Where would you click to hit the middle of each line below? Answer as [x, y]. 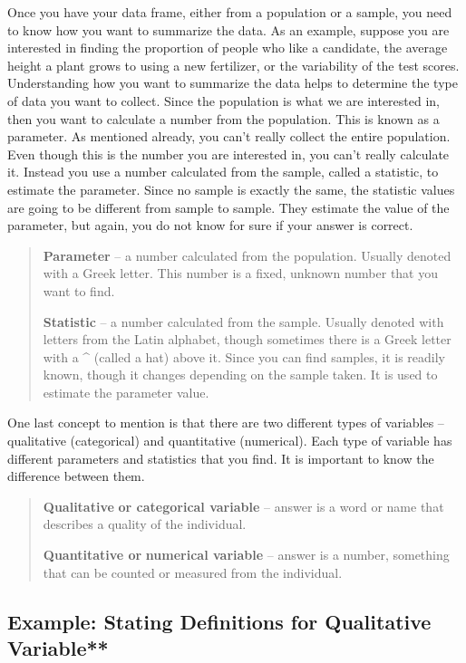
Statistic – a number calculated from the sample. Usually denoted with [243, 321]
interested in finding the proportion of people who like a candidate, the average [228, 48]
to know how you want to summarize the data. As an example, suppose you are [228, 29]
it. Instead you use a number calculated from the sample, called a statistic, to [223, 172]
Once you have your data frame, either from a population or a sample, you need [230, 12]
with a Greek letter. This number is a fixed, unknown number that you [240, 273]
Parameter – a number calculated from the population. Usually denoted [247, 255]
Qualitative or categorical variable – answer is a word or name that [243, 506]
